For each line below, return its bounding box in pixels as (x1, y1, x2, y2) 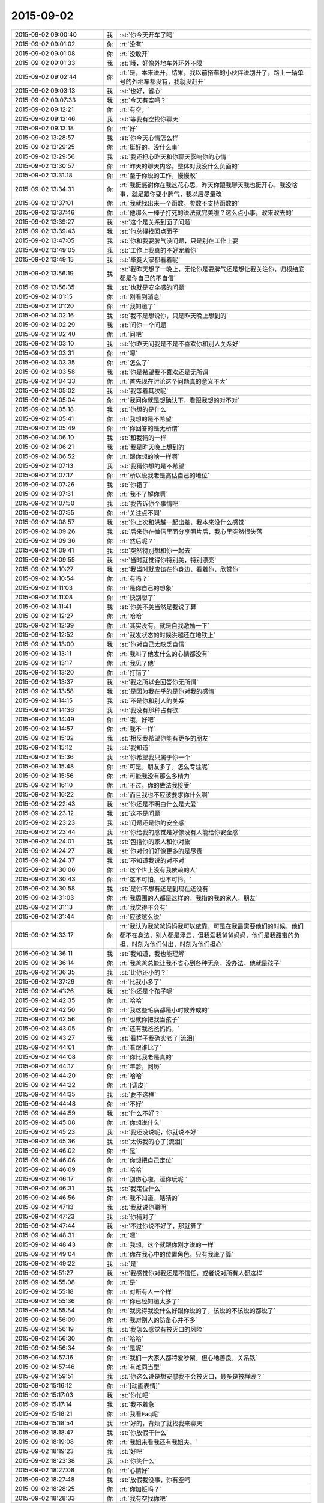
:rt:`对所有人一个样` (119, 1287, 174, 1296)
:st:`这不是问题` (119, 809, 163, 818)
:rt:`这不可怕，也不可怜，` (119, 875, 192, 883)
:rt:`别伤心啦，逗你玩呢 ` (119, 1175, 187, 1183)
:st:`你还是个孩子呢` (119, 987, 175, 995)
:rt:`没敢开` (119, 49, 150, 58)
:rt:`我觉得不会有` (119, 903, 168, 911)
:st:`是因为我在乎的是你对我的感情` (119, 687, 217, 696)
